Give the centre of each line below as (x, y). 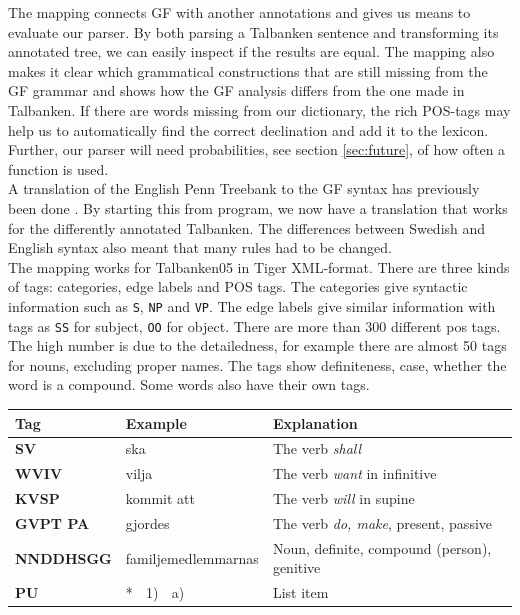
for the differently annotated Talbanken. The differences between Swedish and (247, 227)
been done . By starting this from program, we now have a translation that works (258, 207)
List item (300, 592)
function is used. (58, 168)
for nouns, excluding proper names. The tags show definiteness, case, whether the (257, 364)
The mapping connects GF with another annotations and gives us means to (239, 12)
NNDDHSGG (63, 557)
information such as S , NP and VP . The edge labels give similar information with (252, 305)
